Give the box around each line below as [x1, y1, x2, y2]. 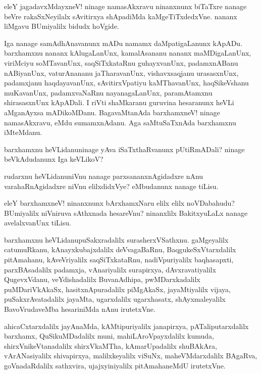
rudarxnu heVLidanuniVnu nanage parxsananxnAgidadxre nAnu [4, 170, 203, 181]
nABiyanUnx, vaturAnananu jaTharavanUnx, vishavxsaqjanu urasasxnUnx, [4, 67, 239, 78]
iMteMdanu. [4, 127, 42, 137]
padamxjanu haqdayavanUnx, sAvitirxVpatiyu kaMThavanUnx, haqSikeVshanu [4, 77, 249, 88]
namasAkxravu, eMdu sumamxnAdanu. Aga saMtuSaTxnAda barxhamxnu [4, 117, 236, 127]
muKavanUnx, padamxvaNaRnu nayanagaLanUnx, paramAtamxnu [4, 87, 213, 98]
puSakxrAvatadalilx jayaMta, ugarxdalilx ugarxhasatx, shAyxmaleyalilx [4, 294, 226, 304]
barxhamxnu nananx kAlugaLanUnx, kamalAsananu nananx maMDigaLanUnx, [4, 48, 251, 58]
